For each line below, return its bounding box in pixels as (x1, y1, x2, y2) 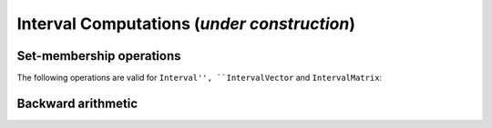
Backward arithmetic (16, 95, 138, 111)
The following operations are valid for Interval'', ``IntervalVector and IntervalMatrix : (16, 73, 383, 84)
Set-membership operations (16, 48, 181, 64)
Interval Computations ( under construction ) (16, 14, 355, 34)
